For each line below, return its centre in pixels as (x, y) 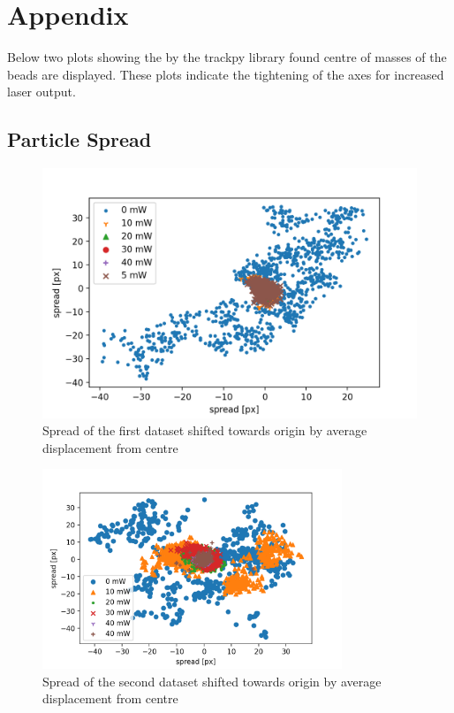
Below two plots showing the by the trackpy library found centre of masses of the (227, 57)
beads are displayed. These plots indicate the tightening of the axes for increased (226, 74)
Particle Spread (79, 139)
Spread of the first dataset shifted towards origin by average (205, 430)
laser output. (42, 92)
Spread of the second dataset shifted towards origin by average (212, 681)
